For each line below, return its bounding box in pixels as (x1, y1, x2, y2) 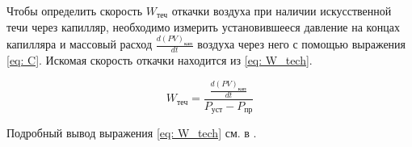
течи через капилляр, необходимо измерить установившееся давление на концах (6, 18, 400, 35)
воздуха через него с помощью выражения (197, 36, 406, 52)
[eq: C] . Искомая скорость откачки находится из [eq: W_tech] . (6, 52, 313, 69)
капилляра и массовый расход (6, 36, 153, 52)
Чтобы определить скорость (6, 2, 143, 19)
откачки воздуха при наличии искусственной (171, 2, 392, 19)
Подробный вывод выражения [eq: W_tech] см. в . (6, 124, 257, 141)
